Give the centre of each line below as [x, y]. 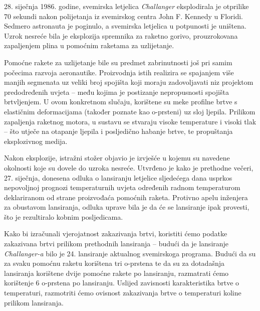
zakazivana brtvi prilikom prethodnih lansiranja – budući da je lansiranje [116, 244]
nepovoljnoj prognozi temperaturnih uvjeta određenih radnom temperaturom [122, 187]
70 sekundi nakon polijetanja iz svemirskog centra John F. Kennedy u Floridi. [123, 16]
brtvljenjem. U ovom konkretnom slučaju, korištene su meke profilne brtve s [121, 102]
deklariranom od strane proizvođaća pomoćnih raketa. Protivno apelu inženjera [126, 197]
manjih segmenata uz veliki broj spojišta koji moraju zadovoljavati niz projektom [129, 82]
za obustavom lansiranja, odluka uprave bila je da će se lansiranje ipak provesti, [127, 207]
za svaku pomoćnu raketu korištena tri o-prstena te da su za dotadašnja [114, 263]
